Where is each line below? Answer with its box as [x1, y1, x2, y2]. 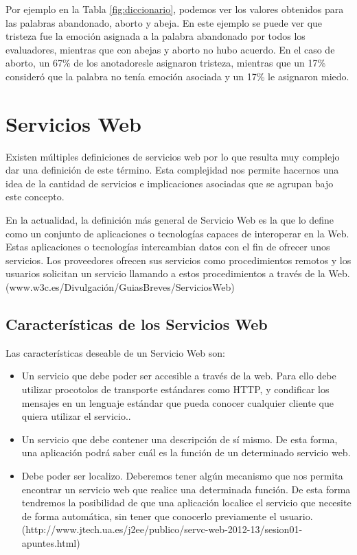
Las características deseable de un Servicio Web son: [5, 345, 225, 359]
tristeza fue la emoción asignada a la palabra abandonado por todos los [5, 29, 306, 43]
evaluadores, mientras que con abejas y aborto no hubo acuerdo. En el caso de [5, 42, 335, 56]
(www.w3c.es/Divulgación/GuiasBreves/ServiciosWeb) [5, 280, 235, 294]
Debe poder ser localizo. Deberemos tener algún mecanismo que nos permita [21, 468, 343, 482]
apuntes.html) [21, 535, 80, 550]
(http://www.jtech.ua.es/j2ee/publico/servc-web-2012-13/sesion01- [21, 522, 303, 536]
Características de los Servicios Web [5, 314, 268, 335]
